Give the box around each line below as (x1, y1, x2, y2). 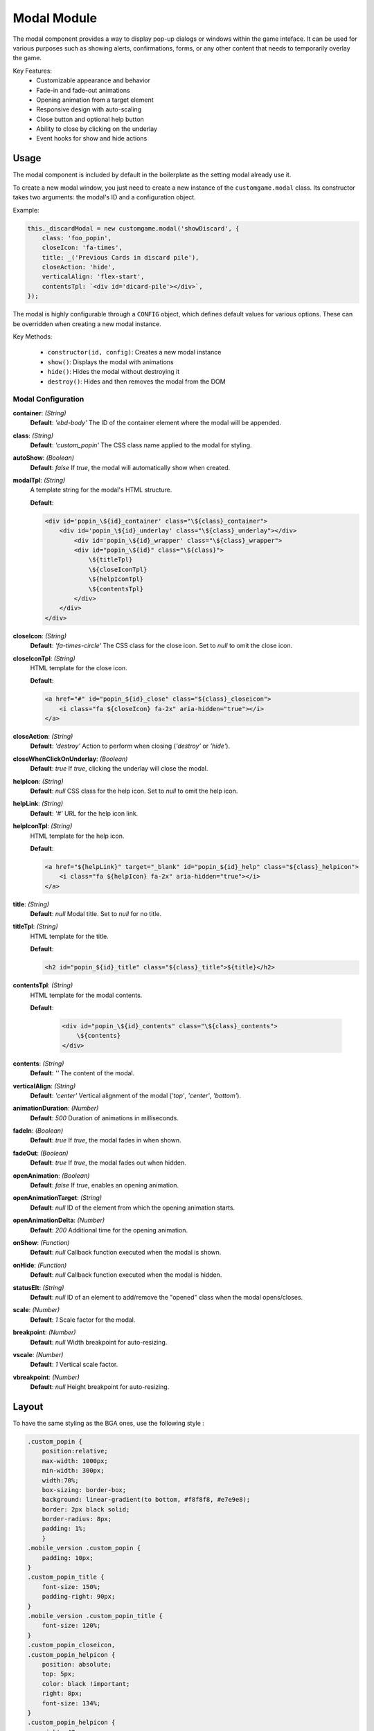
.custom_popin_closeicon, (27, 1641, 116, 1649)
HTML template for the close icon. (30, 663, 127, 672)
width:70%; (42, 1476, 79, 1485)
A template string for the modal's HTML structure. (30, 485, 172, 494)
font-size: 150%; (42, 1583, 101, 1590)
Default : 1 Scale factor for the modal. (30, 1316, 136, 1324)
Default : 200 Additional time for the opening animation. (30, 1226, 188, 1234)
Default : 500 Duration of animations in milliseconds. (30, 1113, 179, 1122)
